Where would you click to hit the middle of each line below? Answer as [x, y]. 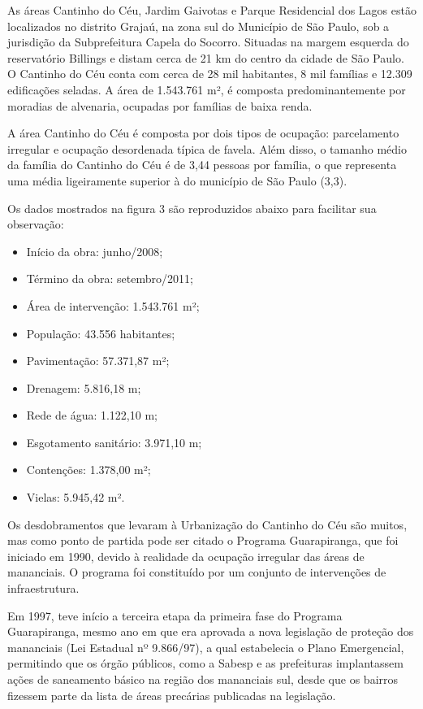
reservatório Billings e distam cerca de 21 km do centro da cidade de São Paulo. [206, 57]
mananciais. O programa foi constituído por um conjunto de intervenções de [197, 572]
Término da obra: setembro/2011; [110, 278]
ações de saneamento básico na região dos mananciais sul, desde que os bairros [203, 679]
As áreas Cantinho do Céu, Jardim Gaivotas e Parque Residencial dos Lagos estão [212, 10]
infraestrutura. [43, 588]
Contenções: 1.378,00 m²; [88, 470]
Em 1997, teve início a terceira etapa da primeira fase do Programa [175, 615]
